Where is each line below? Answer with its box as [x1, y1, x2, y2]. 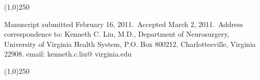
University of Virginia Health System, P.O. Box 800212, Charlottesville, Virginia [4, 38, 256, 49]
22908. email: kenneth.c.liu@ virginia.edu [4, 48, 132, 59]
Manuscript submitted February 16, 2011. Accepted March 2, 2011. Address [4, 18, 243, 29]
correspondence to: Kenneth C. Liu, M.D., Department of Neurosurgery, [4, 29, 229, 39]
